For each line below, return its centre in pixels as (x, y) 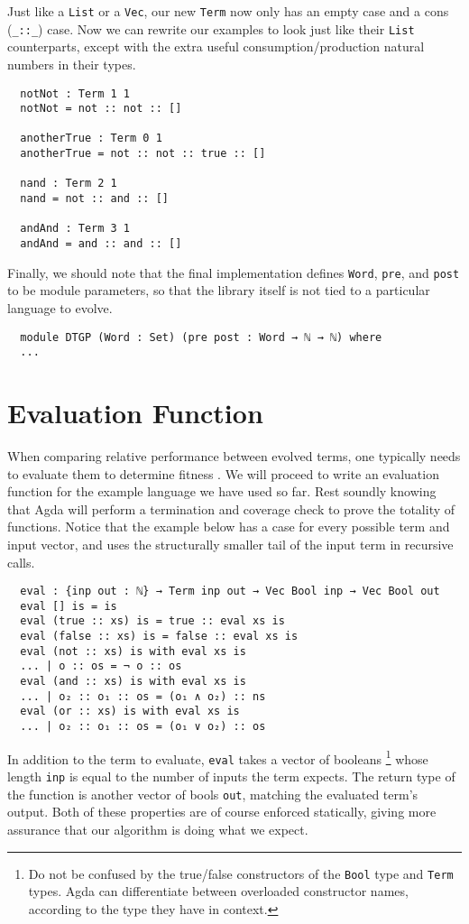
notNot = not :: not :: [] (101, 109)
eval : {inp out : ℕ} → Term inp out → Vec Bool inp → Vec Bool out (230, 591)
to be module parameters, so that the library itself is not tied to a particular (219, 290)
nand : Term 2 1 (69, 184)
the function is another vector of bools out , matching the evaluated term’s (213, 794)
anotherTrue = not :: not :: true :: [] (143, 154)
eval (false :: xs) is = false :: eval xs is (159, 637)
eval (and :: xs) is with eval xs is (133, 682)
